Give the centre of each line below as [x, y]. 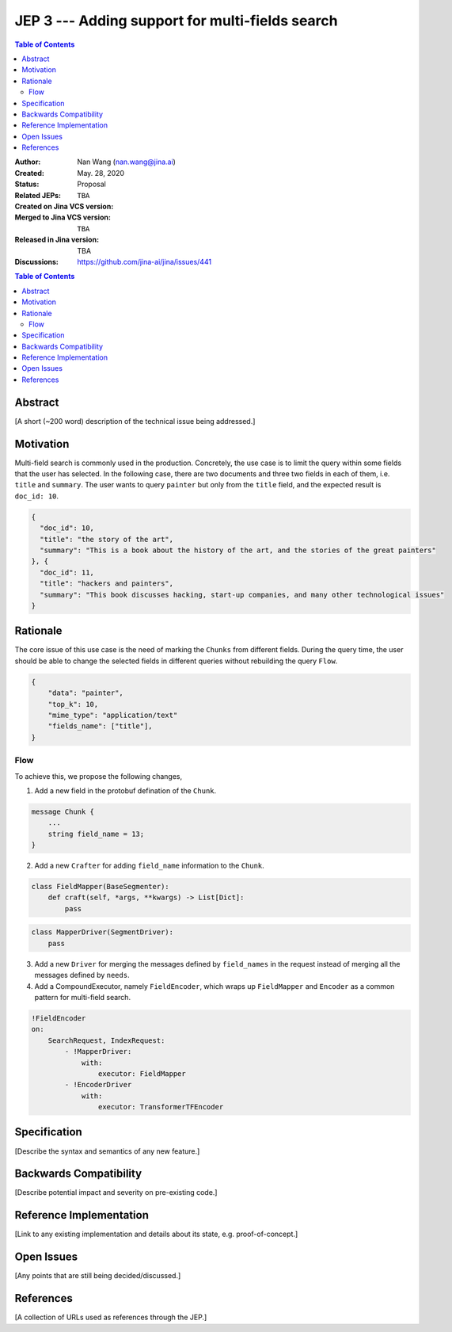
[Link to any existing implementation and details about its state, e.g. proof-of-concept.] [156, 1234]
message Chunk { [63, 811]
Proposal [91, 184]
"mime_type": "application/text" [113, 716]
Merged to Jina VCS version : [63, 217]
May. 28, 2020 [101, 173]
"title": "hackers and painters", [107, 584]
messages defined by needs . [82, 975]
